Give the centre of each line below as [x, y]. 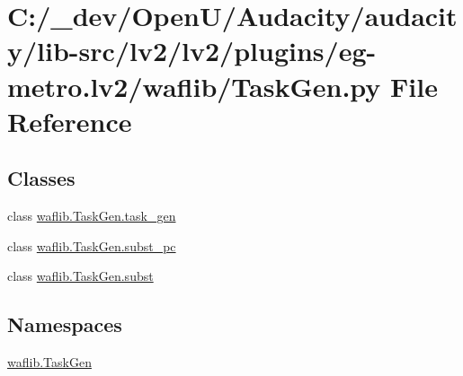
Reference [70, 121]
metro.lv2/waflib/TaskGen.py [194, 86]
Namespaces [65, 324]
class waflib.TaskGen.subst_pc [92, 245]
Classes [41, 178]
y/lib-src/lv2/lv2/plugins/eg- [192, 51]
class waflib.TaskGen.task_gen [92, 216]
